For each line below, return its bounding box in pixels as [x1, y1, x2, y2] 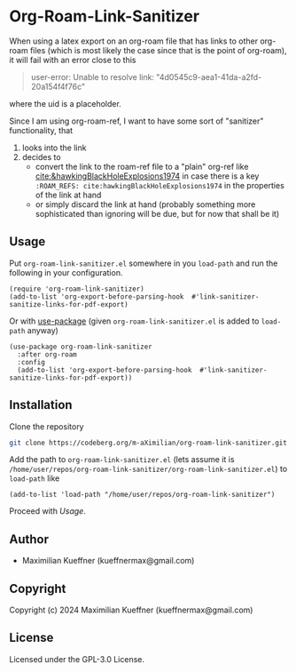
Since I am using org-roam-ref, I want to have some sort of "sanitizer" [9, 116, 264, 126]
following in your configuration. [9, 267, 123, 277]
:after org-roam [17, 349, 77, 359]
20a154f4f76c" [30, 81, 86, 92]
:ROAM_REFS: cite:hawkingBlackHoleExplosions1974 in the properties [35, 180, 285, 190]
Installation [9, 397, 73, 412]
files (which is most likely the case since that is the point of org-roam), [29, 44, 287, 55]
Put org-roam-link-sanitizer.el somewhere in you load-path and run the [9, 258, 278, 268]
